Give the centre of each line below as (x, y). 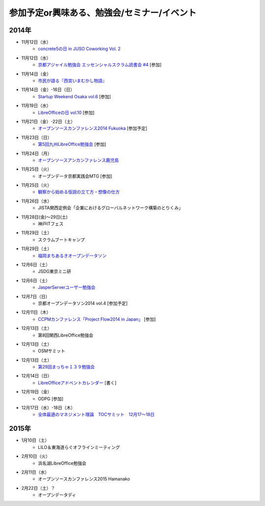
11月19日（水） (36, 106)
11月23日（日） (37, 137)
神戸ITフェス (51, 224)
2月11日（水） (35, 472)
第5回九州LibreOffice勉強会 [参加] (72, 144)
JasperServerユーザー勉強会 (67, 287)
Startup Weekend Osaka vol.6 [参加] (75, 96)
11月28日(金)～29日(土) (45, 217)
